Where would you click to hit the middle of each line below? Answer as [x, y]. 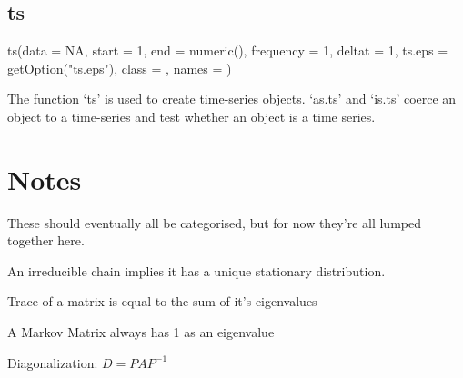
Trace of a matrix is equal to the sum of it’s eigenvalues [162, 301]
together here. [46, 240]
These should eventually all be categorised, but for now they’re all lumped [214, 222]
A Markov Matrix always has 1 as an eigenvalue [141, 332]
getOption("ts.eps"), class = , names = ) [120, 68]
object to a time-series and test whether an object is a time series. [191, 116]
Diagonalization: [53, 362]
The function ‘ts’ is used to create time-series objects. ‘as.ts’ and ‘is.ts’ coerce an [232, 99]
